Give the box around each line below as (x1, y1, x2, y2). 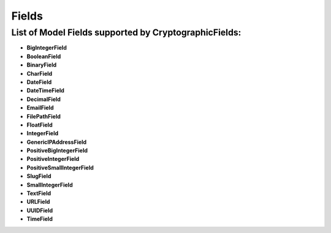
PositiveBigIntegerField (26, 147, 88, 154)
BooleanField (26, 53, 61, 60)
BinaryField (26, 61, 57, 68)
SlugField (26, 172, 51, 180)
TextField (26, 190, 51, 197)
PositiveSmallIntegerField (26, 164, 94, 171)
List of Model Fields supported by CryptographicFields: (11, 27, 242, 38)
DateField (26, 78, 52, 86)
